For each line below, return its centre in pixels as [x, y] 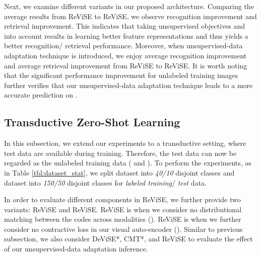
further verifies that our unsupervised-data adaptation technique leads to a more [128, 85]
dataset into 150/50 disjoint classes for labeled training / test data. [105, 182]
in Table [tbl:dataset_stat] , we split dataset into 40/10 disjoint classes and [119, 172]
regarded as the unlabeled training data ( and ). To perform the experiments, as [128, 163]
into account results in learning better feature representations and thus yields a [126, 35]
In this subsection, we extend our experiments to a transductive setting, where [125, 143]
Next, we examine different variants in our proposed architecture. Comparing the [129, 6]
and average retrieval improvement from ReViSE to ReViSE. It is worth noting [126, 65]
